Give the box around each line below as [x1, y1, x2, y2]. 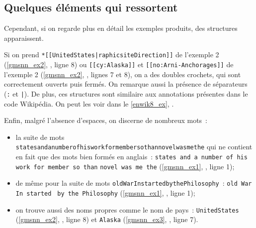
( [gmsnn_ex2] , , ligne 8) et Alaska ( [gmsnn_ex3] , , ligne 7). [15, 214, 198, 225]
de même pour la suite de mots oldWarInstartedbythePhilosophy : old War [15, 178, 252, 188]
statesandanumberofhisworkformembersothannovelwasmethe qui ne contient [15, 141, 253, 152]
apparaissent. [4, 32, 44, 43]
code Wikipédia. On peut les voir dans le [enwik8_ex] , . [4, 98, 174, 109]
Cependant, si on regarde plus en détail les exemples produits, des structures [4, 23, 238, 33]
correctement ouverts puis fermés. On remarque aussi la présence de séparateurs [4, 79, 248, 89]
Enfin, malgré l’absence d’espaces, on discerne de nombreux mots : [4, 115, 208, 125]
